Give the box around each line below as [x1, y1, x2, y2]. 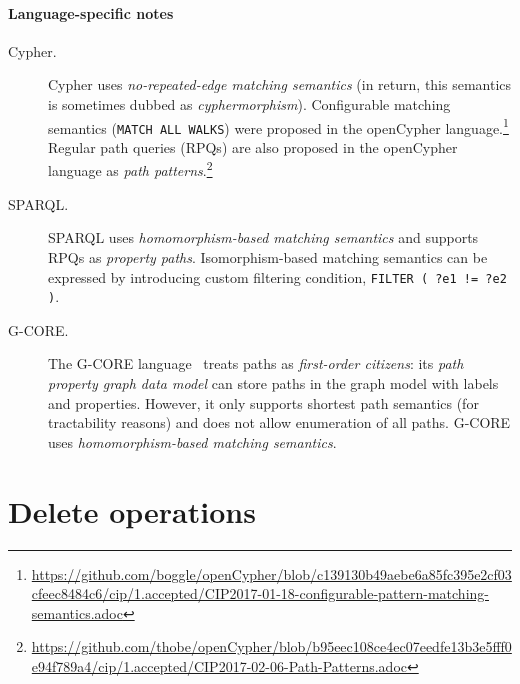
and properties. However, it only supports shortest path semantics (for [48, 392, 479, 413]
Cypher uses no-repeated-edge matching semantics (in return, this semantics [48, 74, 512, 95]
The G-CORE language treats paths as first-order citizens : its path [48, 353, 464, 374]
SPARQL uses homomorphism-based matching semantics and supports [48, 227, 479, 248]
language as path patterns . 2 [48, 157, 213, 181]
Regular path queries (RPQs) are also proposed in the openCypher [48, 136, 458, 157]
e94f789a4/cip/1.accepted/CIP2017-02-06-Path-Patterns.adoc [31, 655, 407, 676]
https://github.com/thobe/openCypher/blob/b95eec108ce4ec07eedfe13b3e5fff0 [31, 636, 512, 657]
